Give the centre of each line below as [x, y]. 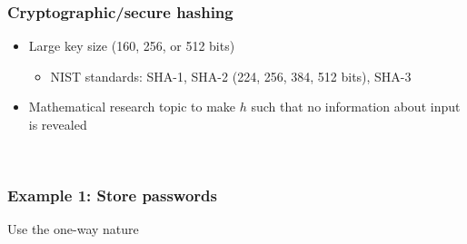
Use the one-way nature [73, 229]
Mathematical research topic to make [132, 107]
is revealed [58, 124]
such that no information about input [356, 107]
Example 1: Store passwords [112, 195]
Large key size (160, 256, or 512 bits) [132, 46]
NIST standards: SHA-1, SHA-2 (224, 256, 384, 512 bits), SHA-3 [231, 76]
